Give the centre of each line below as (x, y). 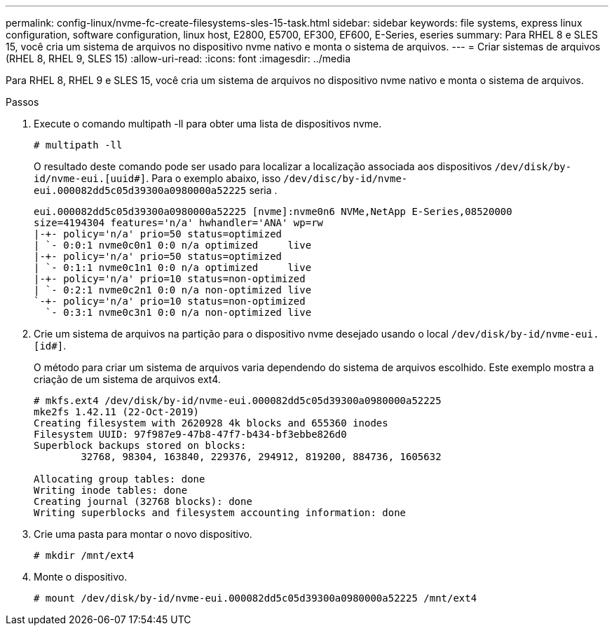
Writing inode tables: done (111, 490)
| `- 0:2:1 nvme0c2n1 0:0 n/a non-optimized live (173, 290)
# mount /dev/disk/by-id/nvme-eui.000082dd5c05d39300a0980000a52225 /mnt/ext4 (255, 598)
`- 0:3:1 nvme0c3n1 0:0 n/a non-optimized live (178, 312)
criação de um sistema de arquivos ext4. (127, 379)
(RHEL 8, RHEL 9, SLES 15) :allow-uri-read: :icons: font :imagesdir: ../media (178, 58)
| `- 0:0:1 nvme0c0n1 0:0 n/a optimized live (173, 245)
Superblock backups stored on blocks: (140, 445)
